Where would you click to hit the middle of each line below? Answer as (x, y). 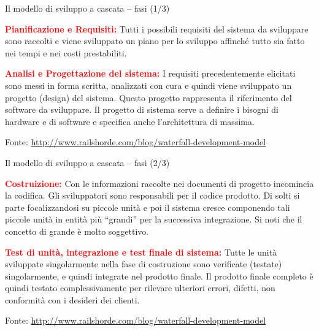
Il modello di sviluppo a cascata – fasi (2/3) (87, 162)
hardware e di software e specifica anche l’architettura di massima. (130, 121)
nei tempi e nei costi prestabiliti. (66, 52)
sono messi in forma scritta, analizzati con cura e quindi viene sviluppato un (148, 85)
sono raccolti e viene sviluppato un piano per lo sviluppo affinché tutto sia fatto (155, 41)
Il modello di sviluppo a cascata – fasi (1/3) (87, 8)
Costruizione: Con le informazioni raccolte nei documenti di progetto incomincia (159, 183)
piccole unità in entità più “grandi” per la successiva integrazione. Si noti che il (154, 219)
